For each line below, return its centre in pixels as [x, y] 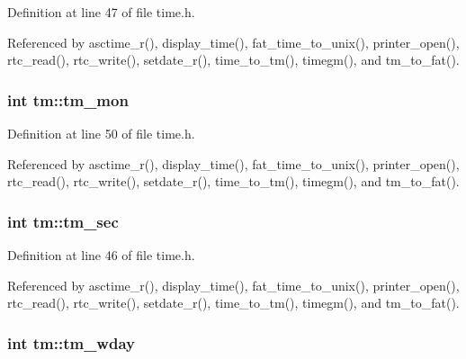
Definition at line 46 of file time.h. [101, 255]
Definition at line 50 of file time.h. [101, 133]
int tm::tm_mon [68, 99]
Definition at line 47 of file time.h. [101, 12]
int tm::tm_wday [71, 342]
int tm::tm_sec [63, 221]
